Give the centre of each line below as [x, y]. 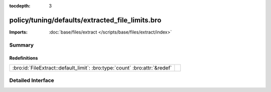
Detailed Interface [32, 80]
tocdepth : [20, 6]
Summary [22, 45]
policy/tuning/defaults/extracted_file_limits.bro [85, 20]
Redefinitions [24, 58]
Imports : [18, 32]
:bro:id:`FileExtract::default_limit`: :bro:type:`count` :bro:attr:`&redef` [92, 67]
